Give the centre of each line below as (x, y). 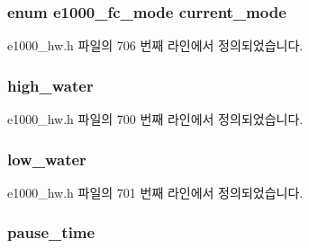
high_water (50, 85)
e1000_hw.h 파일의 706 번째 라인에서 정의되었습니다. (155, 45)
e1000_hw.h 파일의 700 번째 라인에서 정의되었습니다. (155, 119)
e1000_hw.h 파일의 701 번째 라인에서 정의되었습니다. (155, 192)
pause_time (51, 232)
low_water (47, 159)
